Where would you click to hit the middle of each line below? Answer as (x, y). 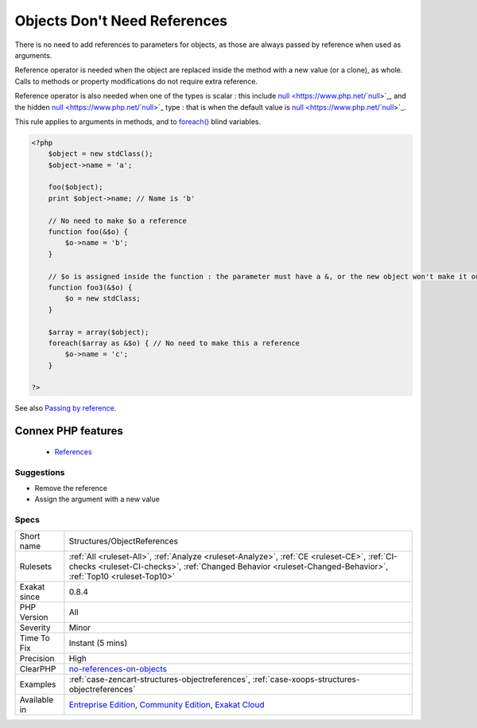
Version (34, 617)
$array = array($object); (99, 332)
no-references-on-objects (118, 668)
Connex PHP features (69, 431)
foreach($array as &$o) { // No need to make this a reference (174, 343)
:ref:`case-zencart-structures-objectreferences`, (159, 679)
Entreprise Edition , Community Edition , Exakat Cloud (167, 704)
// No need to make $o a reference (117, 220)
